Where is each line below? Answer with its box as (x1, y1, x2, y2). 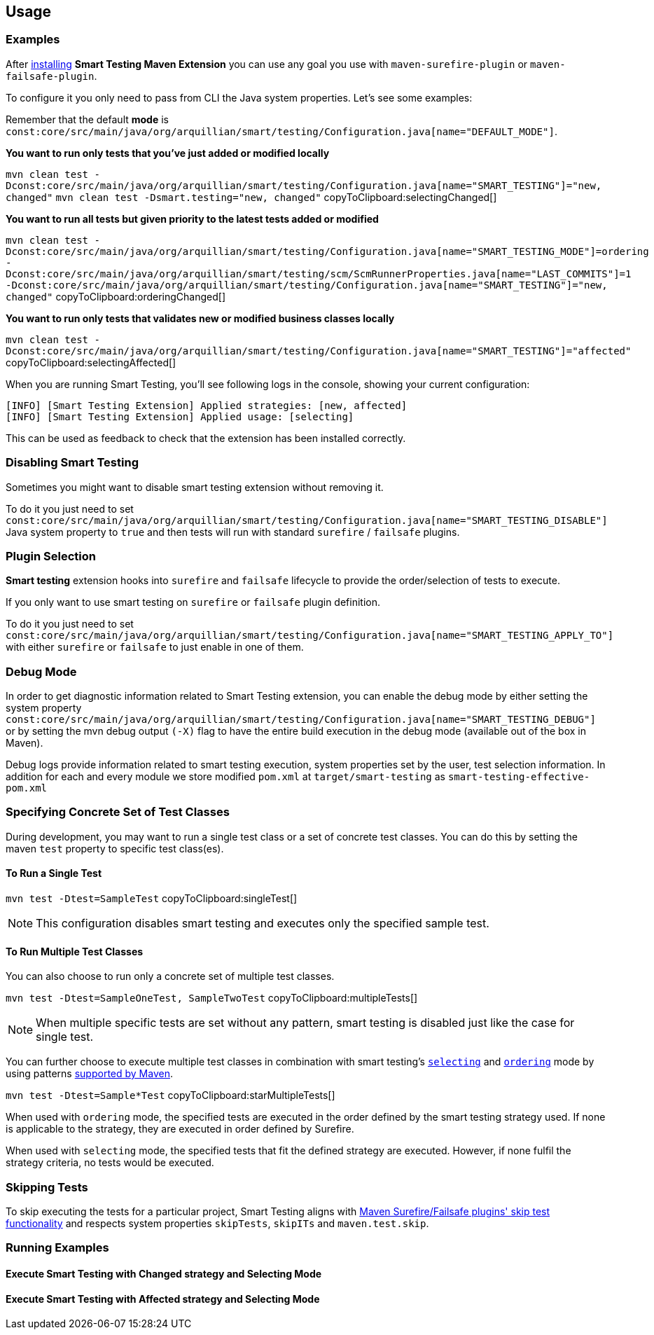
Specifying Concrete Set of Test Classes (6, 805, 230, 819)
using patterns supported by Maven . (6, 1067, 173, 1080)
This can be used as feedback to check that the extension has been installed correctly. (6, 431, 406, 444)
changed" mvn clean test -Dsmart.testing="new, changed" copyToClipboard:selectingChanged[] (6, 191, 497, 203)
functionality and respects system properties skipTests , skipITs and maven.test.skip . (6, 1217, 429, 1229)
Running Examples (6, 1240, 109, 1255)
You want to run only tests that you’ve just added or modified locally (6, 146, 330, 159)
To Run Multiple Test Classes (6, 945, 144, 957)
